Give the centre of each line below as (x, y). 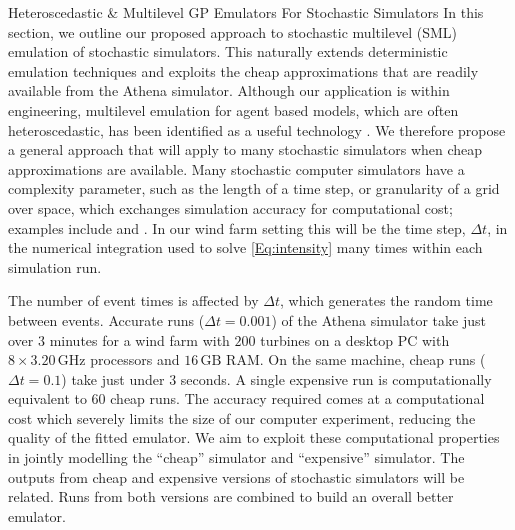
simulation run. (55, 266)
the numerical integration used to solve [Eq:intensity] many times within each (245, 247)
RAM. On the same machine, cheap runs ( (356, 359)
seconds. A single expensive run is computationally (336, 378)
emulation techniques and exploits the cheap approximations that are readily (243, 70)
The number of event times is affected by (133, 300)
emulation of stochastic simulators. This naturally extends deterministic (228, 51)
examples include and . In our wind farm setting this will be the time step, (237, 227)
